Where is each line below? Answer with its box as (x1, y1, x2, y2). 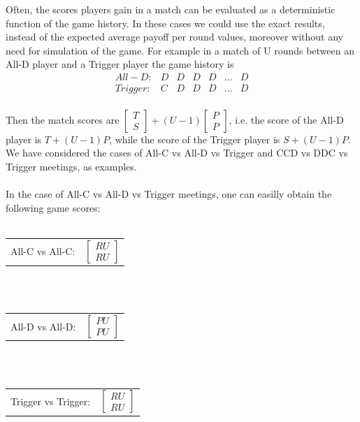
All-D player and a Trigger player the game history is (6, 57, 234, 71)
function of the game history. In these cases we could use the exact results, (6, 15, 325, 30)
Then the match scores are (6, 112, 120, 126)
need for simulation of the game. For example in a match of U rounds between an (6, 43, 354, 57)
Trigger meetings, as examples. (6, 159, 137, 173)
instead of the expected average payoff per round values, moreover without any (6, 29, 343, 44)
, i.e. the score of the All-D (229, 112, 344, 126)
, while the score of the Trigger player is (109, 131, 280, 146)
